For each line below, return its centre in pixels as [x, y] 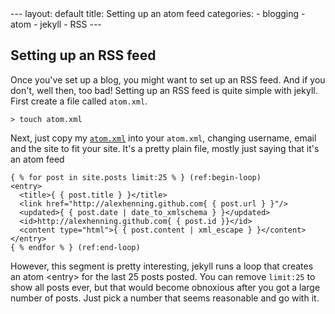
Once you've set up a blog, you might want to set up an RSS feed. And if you [168, 79]
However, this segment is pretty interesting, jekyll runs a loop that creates [162, 266]
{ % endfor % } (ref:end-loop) [75, 247]
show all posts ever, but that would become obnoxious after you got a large [165, 287]
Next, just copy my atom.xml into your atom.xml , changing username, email [163, 138]
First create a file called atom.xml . [79, 101]
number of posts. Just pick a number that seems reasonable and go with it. [165, 298]
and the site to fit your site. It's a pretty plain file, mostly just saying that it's [165, 148]
